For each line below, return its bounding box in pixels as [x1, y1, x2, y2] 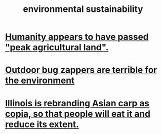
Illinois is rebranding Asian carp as [5, 97, 150, 109]
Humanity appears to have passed [5, 31, 149, 43]
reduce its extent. [5, 119, 79, 130]
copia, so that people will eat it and [5, 108, 151, 119]
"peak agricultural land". [5, 42, 109, 53]
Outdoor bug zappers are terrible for [5, 64, 157, 76]
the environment [5, 75, 75, 86]
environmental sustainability [23, 3, 143, 15]
